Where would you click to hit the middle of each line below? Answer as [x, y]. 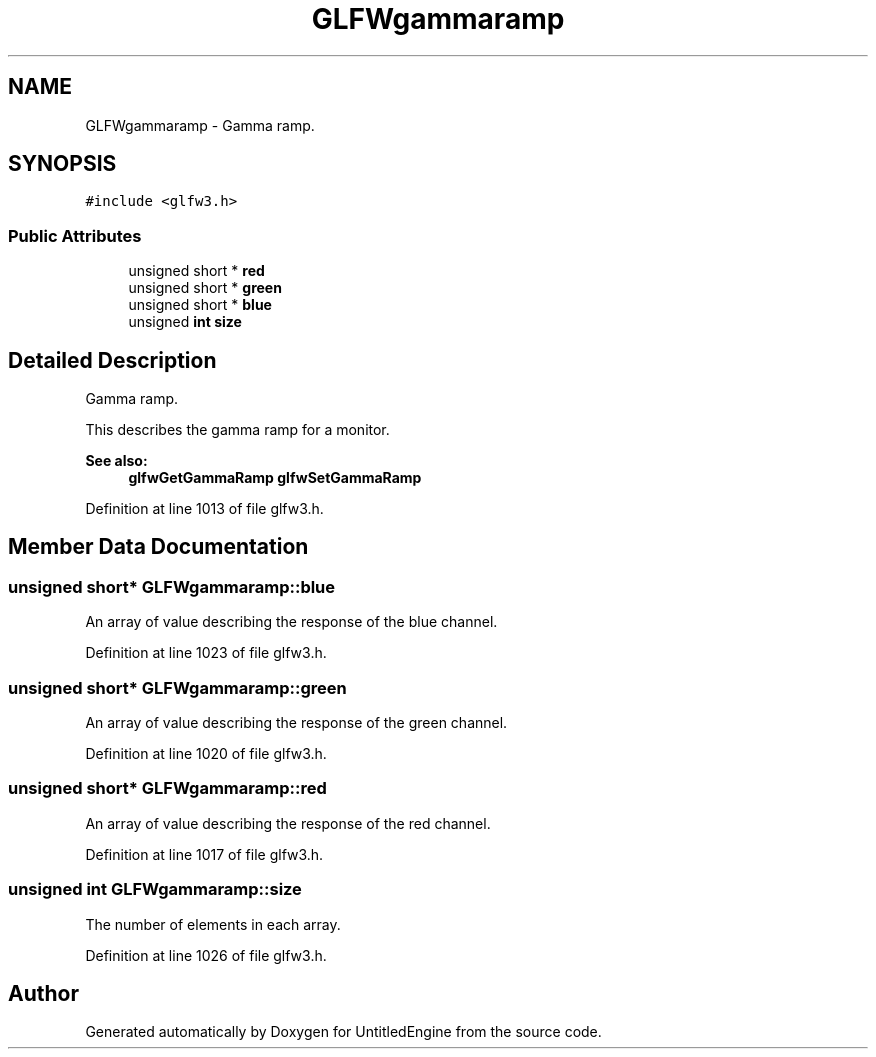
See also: [116, 461]
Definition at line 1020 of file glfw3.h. [206, 753]
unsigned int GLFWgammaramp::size [155, 889]
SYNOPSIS [62, 164]
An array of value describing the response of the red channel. [288, 823]
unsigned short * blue [200, 305]
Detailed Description [112, 360]
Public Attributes [75, 235]
